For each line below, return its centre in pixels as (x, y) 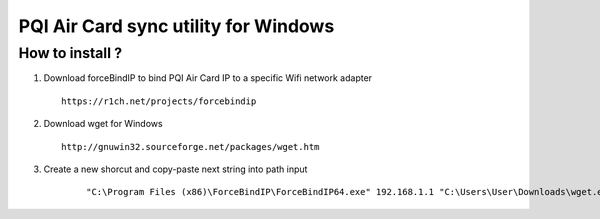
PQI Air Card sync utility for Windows (176, 26)
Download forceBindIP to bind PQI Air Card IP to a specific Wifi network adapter (208, 78)
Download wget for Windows (103, 124)
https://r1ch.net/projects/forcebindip (159, 101)
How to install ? (70, 53)
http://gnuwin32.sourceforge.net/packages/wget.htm (190, 146)
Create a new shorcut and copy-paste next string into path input (175, 169)
